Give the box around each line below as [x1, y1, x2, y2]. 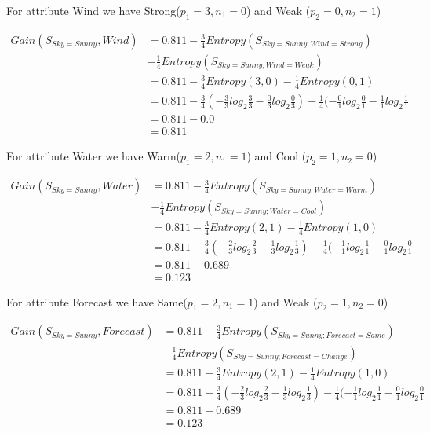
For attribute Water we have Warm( [6, 148, 181, 164]
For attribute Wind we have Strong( [6, 2, 180, 18]
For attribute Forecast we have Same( [6, 293, 188, 310]
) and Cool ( [246, 148, 307, 164]
